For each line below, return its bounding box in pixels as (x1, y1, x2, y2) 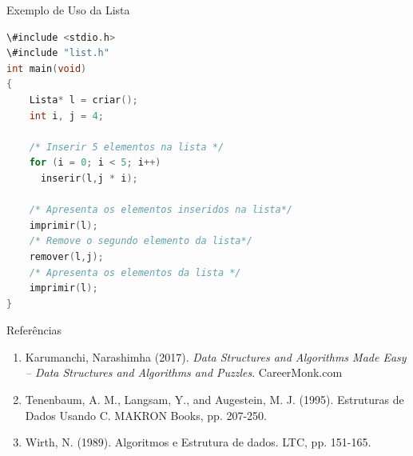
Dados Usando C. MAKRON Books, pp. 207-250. (25, 406, 267, 423)
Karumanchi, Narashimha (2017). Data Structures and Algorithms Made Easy (25, 348, 407, 365)
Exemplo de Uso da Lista (6, 2, 130, 18)
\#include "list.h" (6, 47, 109, 59)
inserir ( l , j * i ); (40, 172, 138, 184)
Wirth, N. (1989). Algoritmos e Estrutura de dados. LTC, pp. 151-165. (25, 434, 371, 450)
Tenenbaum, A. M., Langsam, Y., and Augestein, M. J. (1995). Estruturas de (25, 391, 404, 408)
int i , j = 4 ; (29, 110, 104, 122)
